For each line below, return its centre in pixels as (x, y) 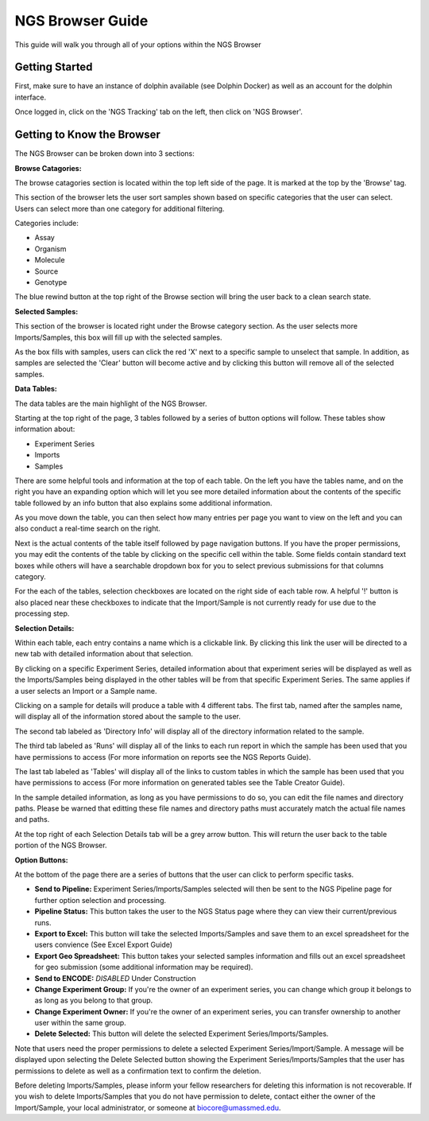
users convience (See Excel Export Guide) (104, 945)
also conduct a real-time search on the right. (87, 528)
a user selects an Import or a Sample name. (86, 691)
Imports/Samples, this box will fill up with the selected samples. (118, 337)
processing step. (42, 613)
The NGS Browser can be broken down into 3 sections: (104, 154)
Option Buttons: (41, 860)
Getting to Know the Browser (87, 135)
